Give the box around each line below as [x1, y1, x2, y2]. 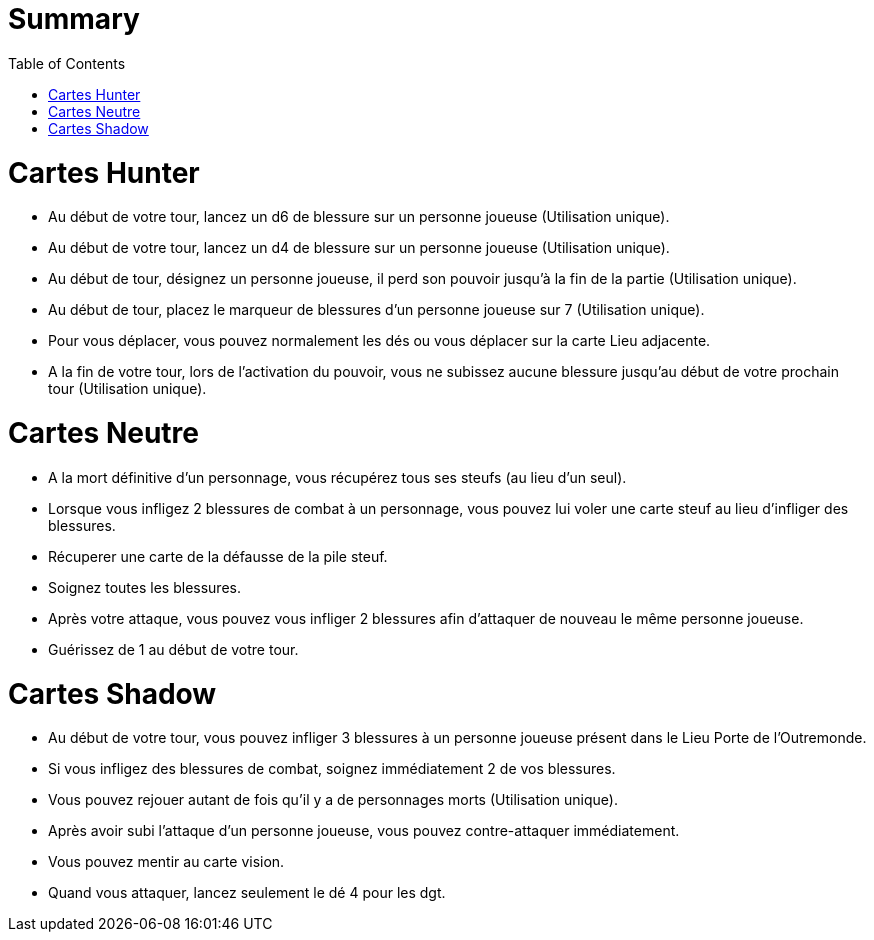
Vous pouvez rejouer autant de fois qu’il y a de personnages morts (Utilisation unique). [48, 791, 618, 809]
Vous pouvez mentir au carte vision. [48, 853, 285, 871]
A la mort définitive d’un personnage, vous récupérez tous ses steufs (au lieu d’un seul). [48, 468, 627, 486]
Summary [8, 2, 140, 36]
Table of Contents [8, 54, 126, 72]
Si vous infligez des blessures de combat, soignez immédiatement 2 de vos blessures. [48, 760, 616, 778]
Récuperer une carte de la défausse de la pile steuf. [48, 547, 388, 565]
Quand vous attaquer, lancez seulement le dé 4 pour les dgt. [48, 884, 446, 902]
